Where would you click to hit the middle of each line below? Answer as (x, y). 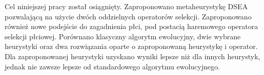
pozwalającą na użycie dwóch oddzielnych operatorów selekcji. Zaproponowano (128, 16)
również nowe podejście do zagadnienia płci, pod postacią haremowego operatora (131, 26)
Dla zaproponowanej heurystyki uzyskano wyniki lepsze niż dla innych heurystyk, (133, 56)
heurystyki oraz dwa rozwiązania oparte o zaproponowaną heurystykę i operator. (131, 46)
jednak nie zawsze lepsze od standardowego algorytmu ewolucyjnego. (112, 66)
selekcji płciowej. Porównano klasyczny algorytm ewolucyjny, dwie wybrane (123, 36)
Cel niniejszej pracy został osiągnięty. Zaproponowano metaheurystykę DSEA (126, 6)
